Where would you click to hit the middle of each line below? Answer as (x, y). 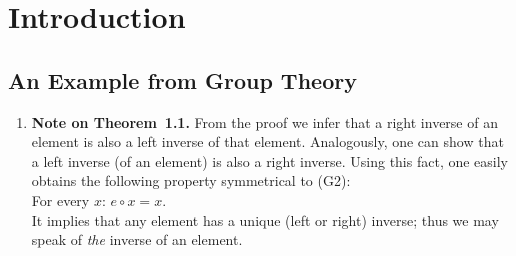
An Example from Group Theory (182, 79)
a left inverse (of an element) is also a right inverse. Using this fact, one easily (270, 160)
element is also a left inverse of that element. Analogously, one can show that (267, 141)
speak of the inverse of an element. (137, 239)
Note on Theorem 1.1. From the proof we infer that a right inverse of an (264, 121)
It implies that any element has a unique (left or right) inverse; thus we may (265, 219)
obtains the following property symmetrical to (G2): (191, 180)
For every (60, 199)
